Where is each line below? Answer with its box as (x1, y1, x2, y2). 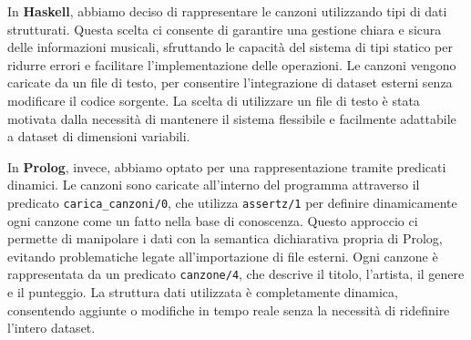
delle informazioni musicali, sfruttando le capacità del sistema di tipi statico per (7, 37, 453, 57)
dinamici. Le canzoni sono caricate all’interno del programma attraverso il (7, 175, 420, 194)
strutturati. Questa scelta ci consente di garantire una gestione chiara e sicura (7, 19, 442, 38)
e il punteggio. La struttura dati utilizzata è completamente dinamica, (7, 283, 398, 302)
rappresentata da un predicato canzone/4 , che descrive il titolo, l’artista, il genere (7, 264, 465, 283)
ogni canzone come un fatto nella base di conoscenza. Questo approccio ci (7, 211, 418, 230)
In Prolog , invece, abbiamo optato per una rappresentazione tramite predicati (7, 157, 446, 176)
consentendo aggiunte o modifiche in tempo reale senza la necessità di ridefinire (7, 300, 450, 319)
